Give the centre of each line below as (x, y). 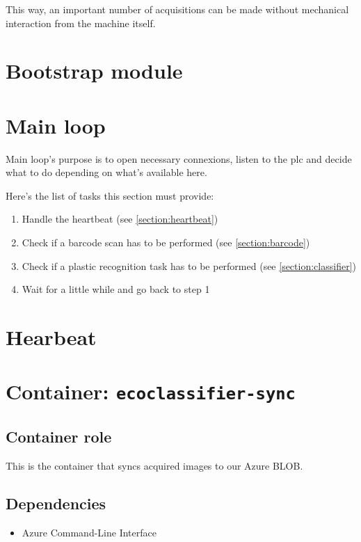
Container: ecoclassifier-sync (151, 391)
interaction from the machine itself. (81, 23)
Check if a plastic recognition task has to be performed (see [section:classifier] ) (189, 265)
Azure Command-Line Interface (89, 532)
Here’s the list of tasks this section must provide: (110, 195)
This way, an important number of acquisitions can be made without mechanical (177, 9)
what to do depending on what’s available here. (106, 172)
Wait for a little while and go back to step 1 (116, 289)
